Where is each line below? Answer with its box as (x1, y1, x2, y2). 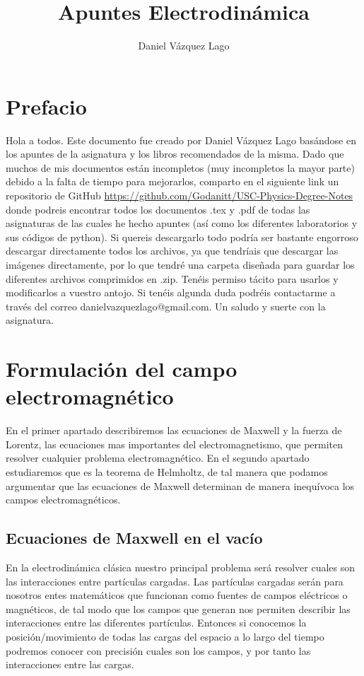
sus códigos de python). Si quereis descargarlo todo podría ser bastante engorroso (6, 229, 358, 244)
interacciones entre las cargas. (6, 657, 134, 672)
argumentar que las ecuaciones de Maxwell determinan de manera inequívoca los (6, 478, 355, 493)
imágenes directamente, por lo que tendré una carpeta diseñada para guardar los (6, 257, 355, 272)
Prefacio (6, 91, 87, 120)
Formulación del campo (6, 354, 237, 383)
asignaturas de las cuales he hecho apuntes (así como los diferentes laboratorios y (6, 216, 358, 231)
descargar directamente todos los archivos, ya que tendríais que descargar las (6, 243, 339, 258)
